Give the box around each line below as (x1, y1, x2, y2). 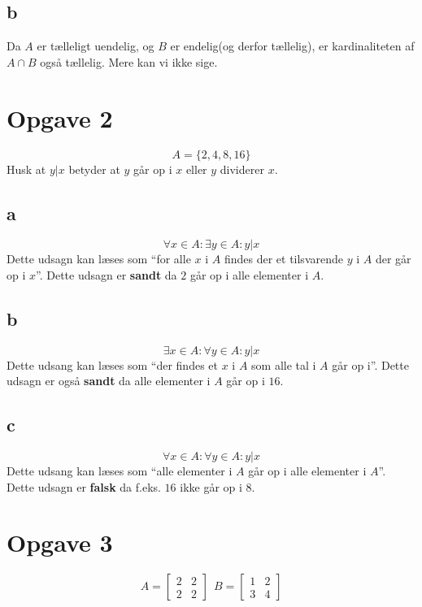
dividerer (220, 160, 264, 177)
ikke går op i (180, 478, 242, 495)
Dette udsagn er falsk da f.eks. (7, 478, 161, 495)
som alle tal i (251, 356, 316, 373)
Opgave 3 (7, 526, 113, 559)
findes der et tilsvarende (224, 250, 343, 267)
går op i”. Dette (332, 356, 409, 373)
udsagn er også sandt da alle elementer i (7, 372, 211, 389)
